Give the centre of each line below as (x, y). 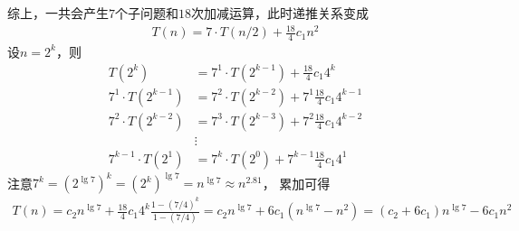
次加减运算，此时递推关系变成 (280, 13)
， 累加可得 (296, 183)
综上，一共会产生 (58, 13)
